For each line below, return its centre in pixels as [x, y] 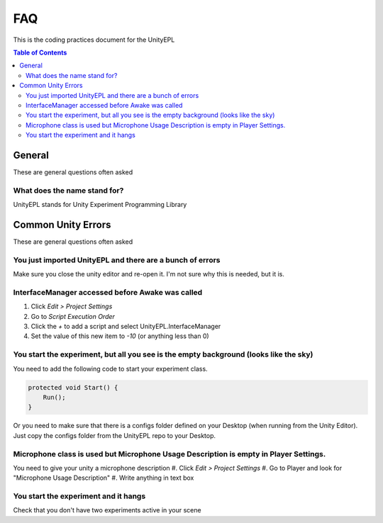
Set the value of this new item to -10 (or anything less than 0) [120, 336]
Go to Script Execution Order [73, 316]
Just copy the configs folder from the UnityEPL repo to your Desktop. [115, 435]
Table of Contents [40, 52]
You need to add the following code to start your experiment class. [111, 369]
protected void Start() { [73, 387]
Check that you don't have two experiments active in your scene [107, 510]
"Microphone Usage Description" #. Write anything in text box [104, 478]
